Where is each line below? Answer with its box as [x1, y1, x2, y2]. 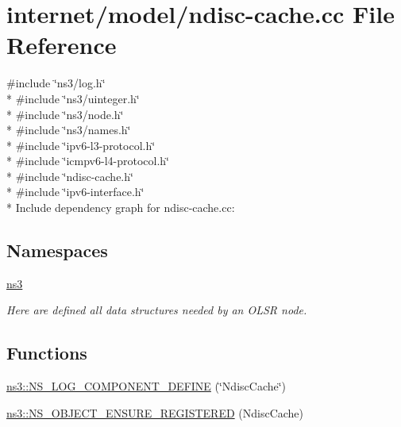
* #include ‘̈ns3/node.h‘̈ [6, 106, 124, 122]
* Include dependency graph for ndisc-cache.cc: [6, 199, 235, 216]
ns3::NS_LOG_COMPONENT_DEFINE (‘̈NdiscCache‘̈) [6, 378, 287, 394]
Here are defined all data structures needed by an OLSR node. [6, 302, 307, 318]
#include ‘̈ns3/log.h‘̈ [6, 75, 106, 91]
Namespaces [6, 238, 108, 263]
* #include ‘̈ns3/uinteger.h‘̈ [6, 90, 140, 106]
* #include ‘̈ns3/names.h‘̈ [6, 121, 131, 138]
